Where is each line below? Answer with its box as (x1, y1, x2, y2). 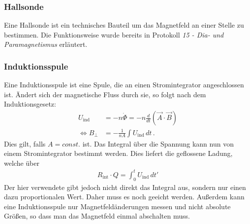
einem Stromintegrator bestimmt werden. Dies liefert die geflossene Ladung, (4, 148, 233, 158)
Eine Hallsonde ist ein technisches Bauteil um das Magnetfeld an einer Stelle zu (4, 20, 244, 30)
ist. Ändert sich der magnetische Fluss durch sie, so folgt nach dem (4, 89, 206, 99)
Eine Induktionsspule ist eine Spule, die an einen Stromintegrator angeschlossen (4, 79, 244, 90)
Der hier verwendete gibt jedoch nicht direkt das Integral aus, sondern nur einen (4, 182, 246, 192)
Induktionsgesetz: (4, 99, 56, 109)
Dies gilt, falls (4, 138, 46, 149)
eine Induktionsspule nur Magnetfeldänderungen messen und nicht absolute (4, 201, 231, 211)
